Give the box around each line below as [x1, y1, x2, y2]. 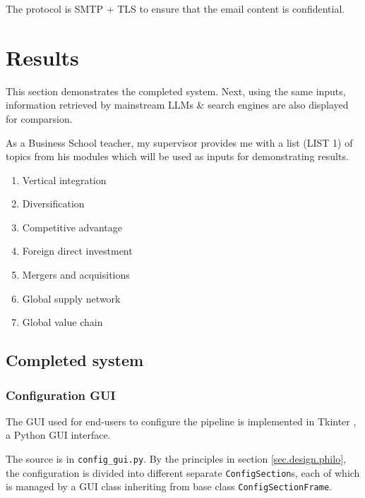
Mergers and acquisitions [22, 267, 130, 282]
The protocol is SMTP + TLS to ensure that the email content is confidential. [6, 1, 345, 16]
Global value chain [22, 315, 103, 329]
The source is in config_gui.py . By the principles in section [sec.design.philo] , [6, 451, 346, 466]
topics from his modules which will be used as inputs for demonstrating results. [6, 149, 349, 164]
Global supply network [22, 291, 121, 305]
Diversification [22, 196, 85, 211]
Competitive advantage [22, 219, 122, 234]
